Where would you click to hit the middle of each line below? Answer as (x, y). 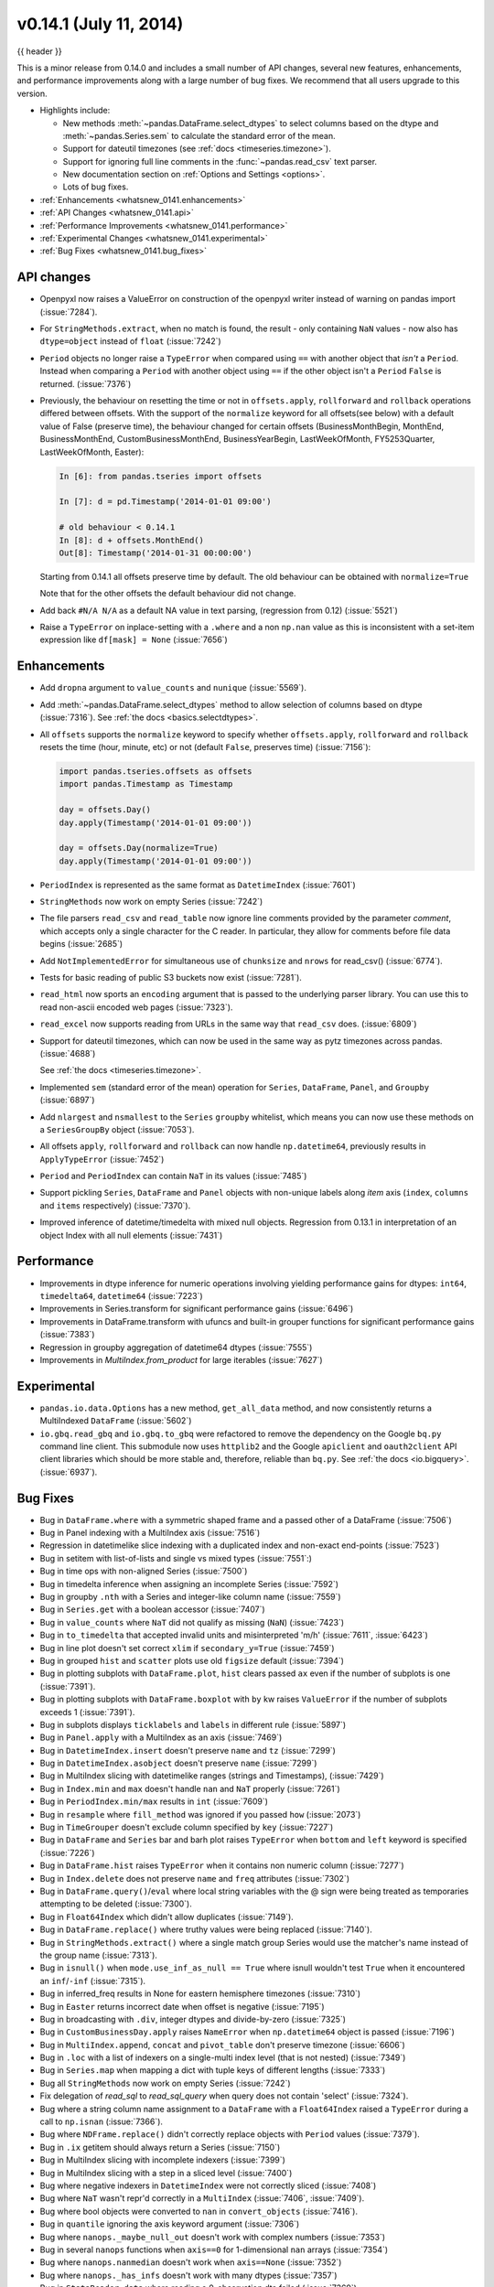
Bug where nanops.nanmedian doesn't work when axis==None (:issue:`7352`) (191, 2262)
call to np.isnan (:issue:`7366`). (102, 2121)
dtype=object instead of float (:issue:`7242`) (130, 341)
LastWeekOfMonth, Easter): (92, 452)
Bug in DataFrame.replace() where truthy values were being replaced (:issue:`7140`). (206, 1929)
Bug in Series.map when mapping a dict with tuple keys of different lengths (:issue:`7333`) (213, 2070)
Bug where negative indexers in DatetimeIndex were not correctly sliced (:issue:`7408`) (208, 2185)
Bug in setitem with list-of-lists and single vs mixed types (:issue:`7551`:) (176, 1558)
